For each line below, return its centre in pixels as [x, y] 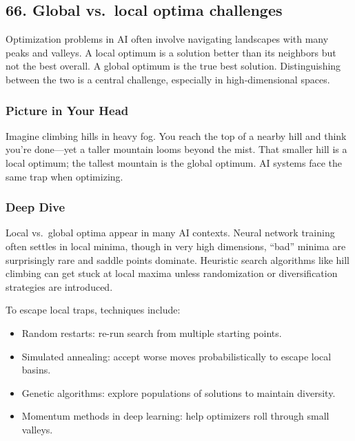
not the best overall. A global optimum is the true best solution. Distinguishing [173, 66]
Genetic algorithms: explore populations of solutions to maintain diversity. [179, 392]
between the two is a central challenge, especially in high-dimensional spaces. [168, 79]
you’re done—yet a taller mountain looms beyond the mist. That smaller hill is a [176, 149]
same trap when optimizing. [64, 176]
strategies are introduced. [59, 286]
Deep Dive [35, 207]
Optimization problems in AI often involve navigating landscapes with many [167, 39]
